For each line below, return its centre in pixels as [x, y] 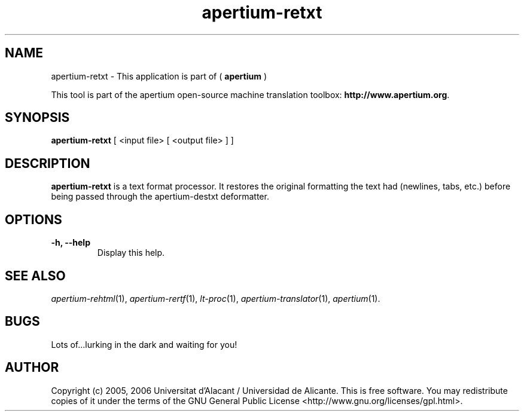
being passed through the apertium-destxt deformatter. [160, 197]
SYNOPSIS [37, 118]
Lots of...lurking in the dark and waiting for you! [144, 344]
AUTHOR [32, 368]
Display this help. [131, 253]
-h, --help [71, 243]
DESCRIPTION [48, 163]
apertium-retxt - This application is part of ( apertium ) [159, 76]
